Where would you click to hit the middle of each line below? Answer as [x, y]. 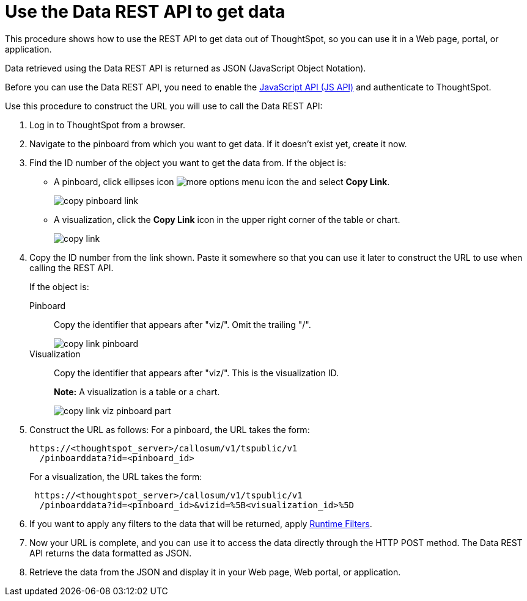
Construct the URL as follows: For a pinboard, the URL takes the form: [170, 429]
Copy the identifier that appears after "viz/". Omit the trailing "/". [182, 324]
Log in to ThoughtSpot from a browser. [107, 125]
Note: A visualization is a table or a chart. [137, 392]
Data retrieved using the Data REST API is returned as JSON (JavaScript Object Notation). [186, 68]
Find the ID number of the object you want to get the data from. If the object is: [188, 162]
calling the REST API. [72, 268]
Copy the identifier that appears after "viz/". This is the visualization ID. [196, 373]
